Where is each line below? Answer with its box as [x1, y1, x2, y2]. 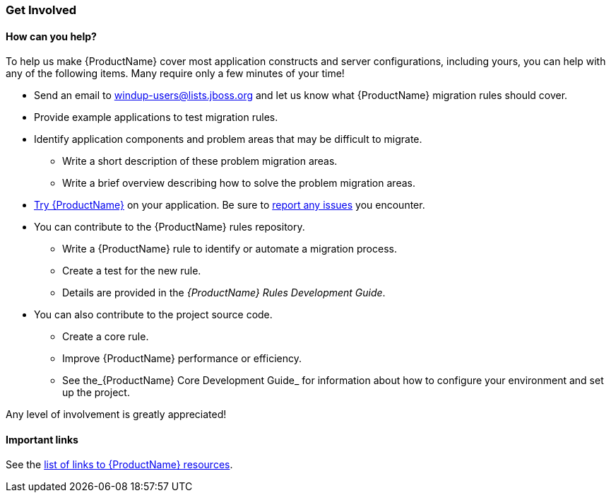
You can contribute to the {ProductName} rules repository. [34, 221, 305, 233]
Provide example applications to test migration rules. [34, 111, 278, 124]
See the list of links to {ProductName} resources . [6, 458, 233, 471]
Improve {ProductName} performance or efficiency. [62, 352, 302, 365]
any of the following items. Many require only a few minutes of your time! [6, 67, 345, 80]
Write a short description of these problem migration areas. [62, 155, 338, 168]
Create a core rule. [62, 330, 149, 343]
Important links [6, 433, 78, 446]
